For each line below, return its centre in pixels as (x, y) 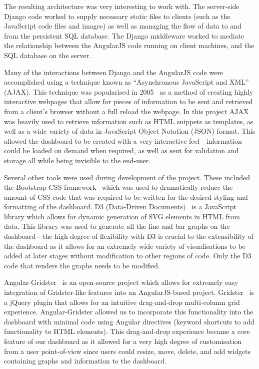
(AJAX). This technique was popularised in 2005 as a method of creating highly (129, 91)
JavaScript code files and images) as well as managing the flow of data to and (123, 26)
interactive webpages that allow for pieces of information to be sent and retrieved (128, 101)
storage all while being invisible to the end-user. (77, 160)
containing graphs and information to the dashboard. (85, 361)
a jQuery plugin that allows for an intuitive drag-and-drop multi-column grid (122, 302)
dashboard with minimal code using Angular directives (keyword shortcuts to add (129, 321)
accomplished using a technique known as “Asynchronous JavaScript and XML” (126, 82)
